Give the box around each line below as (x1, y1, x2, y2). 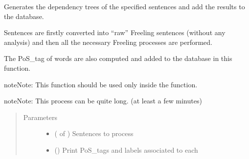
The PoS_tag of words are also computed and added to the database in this (4, 53, 232, 63)
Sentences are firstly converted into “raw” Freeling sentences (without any (4, 27, 226, 38)
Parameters (23, 112, 57, 122)
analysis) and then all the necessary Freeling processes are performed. (4, 37, 213, 47)
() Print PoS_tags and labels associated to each (54, 144, 198, 155)
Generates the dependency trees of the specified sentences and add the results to (4, 1, 245, 11)
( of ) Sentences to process (54, 128, 134, 139)
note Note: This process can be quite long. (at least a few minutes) (4, 96, 202, 106)
